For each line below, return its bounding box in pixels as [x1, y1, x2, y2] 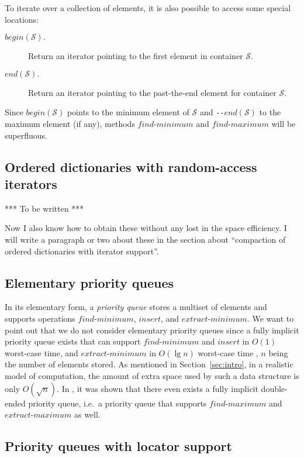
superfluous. [5, 129, 47, 141]
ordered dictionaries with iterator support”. [5, 245, 159, 257]
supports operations [5, 312, 75, 324]
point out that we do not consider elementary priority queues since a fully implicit [5, 323, 299, 336]
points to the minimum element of [67, 106, 189, 118]
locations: [5, 13, 39, 25]
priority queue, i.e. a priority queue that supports [28, 397, 207, 409]
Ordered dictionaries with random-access [5, 157, 257, 175]
